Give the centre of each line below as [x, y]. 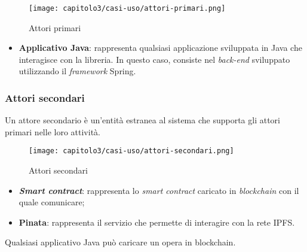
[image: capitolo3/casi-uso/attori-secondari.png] [131, 151]
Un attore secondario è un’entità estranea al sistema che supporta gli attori [143, 120]
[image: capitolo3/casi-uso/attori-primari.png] [127, 8]
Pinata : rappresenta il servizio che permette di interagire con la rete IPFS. [157, 222]
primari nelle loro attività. [53, 131]
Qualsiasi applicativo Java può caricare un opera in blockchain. [120, 242]
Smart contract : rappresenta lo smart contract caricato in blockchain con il [159, 190]
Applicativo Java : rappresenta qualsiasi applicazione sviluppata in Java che [160, 48]
